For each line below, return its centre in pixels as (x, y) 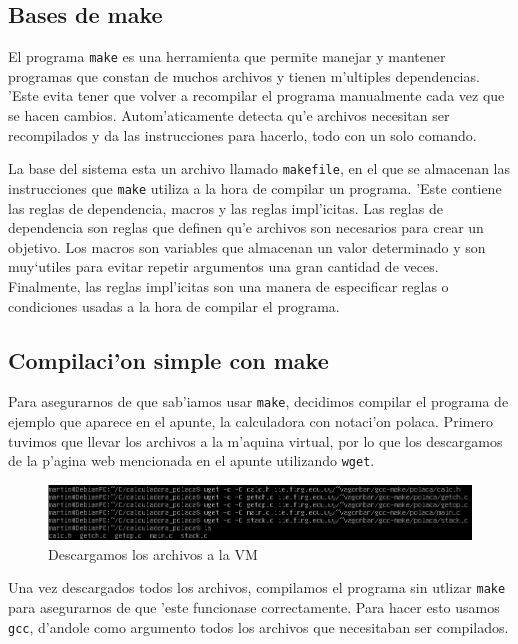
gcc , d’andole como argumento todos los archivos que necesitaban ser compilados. (258, 626)
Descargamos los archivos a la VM (153, 553)
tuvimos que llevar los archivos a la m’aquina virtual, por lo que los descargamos (255, 440)
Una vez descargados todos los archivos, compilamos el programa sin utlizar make (257, 587)
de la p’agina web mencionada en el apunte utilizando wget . (191, 460)
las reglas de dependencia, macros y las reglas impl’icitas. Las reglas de (225, 207)
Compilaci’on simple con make (168, 359)
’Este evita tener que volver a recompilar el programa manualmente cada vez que (256, 95)
